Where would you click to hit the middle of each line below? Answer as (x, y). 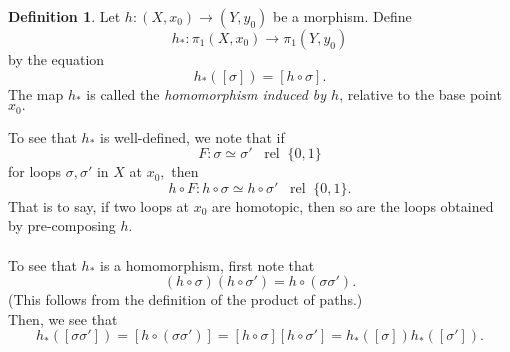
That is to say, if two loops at (99, 205)
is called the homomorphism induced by (206, 93)
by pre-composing (62, 225)
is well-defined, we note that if (192, 136)
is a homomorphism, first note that (207, 264)
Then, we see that (63, 318)
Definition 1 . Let (64, 16)
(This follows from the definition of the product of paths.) (185, 299)
